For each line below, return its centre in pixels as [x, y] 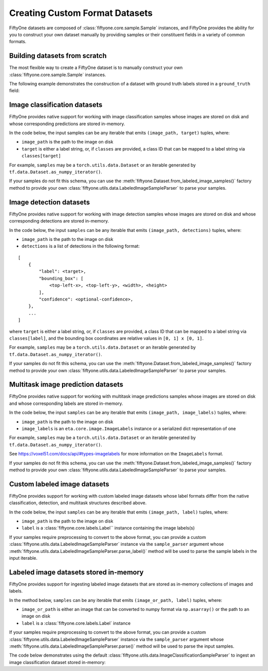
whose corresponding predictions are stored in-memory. [67, 124]
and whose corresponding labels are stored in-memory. [66, 403]
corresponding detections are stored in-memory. [59, 221]
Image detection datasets [50, 202]
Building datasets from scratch [58, 56]
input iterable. [23, 558]
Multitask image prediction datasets [66, 385]
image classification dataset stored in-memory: [58, 662]
